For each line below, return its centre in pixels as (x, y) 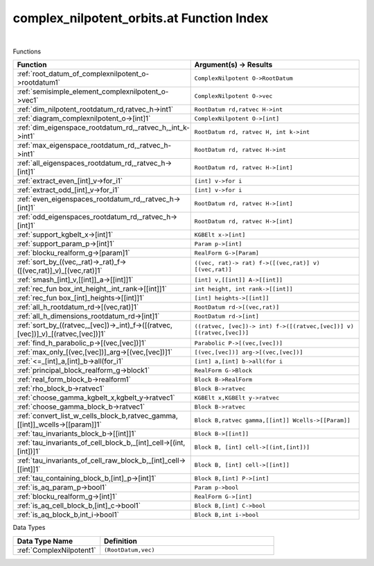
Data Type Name (45, 541)
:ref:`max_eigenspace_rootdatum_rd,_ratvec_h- (94, 146)
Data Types (29, 528)
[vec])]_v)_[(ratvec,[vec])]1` (62, 334)
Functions (27, 51)
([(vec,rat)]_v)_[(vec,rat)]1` (60, 271)
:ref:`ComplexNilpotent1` (56, 550)
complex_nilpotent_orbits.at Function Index (141, 18)
